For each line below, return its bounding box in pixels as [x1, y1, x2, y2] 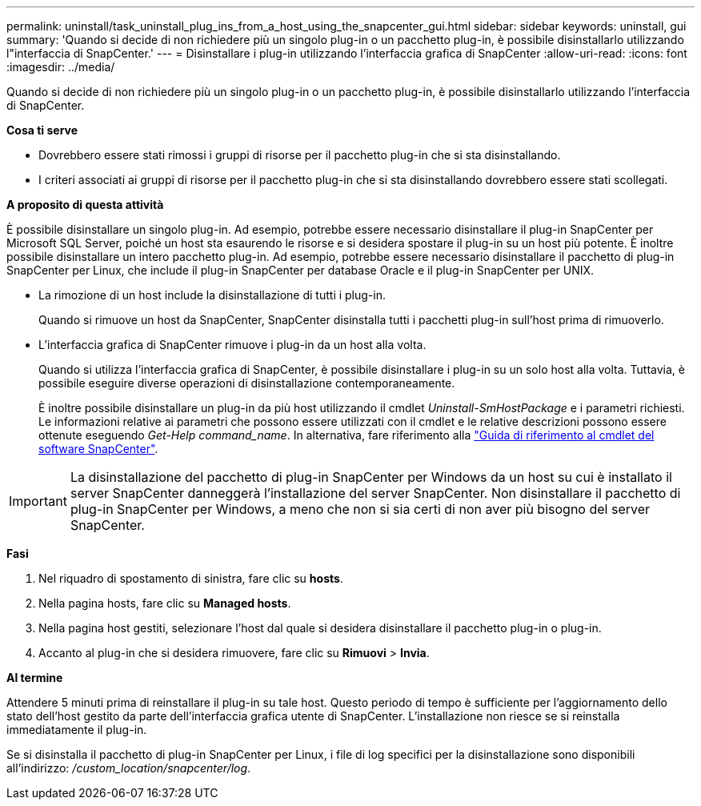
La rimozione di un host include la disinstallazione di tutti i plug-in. [38, 288, 386, 302]
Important [9, 493, 67, 509]
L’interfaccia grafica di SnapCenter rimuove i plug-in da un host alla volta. [38, 338, 427, 351]
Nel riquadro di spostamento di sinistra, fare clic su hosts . [38, 571, 343, 585]
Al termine [6, 671, 63, 684]
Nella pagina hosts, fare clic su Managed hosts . [38, 596, 291, 610]
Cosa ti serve [6, 123, 78, 137]
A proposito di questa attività [6, 198, 164, 211]
